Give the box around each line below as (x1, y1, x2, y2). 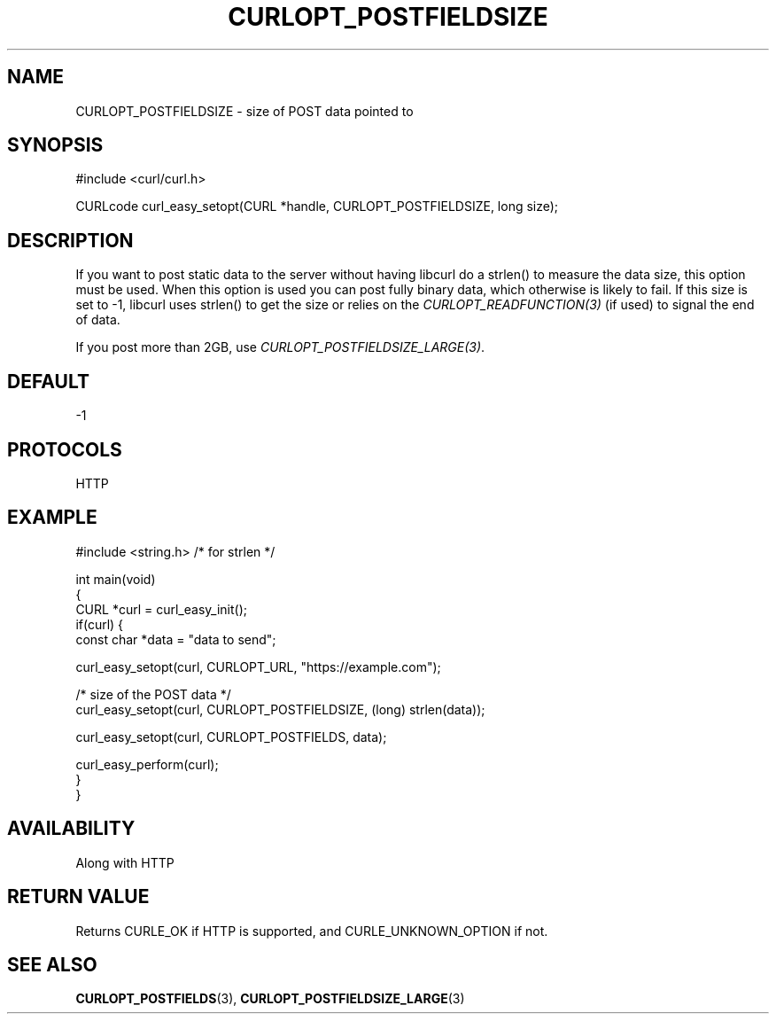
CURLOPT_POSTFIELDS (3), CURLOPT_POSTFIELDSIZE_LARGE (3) (75, 991, 465, 1007)
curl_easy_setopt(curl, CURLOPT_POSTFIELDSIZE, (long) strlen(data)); (75, 701, 485, 717)
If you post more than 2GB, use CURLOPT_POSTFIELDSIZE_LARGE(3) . (75, 339, 485, 355)
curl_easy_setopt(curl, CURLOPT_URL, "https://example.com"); (75, 659, 441, 674)
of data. (75, 312, 120, 328)
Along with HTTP (75, 854, 175, 870)
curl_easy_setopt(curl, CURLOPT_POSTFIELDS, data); (75, 729, 387, 744)
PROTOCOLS (7, 438, 122, 461)
